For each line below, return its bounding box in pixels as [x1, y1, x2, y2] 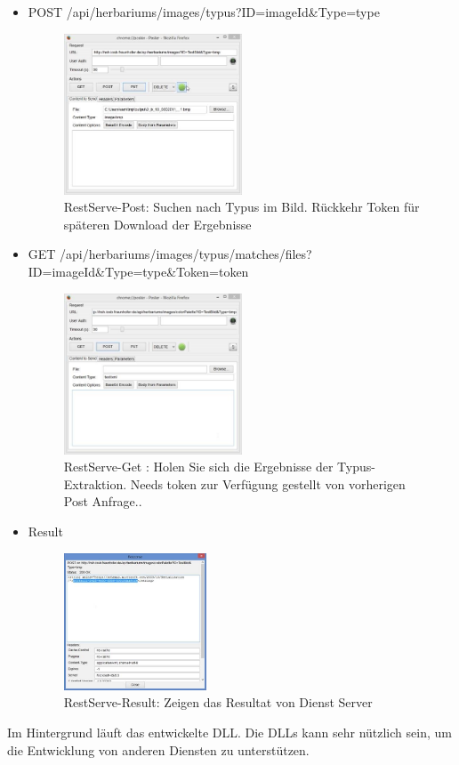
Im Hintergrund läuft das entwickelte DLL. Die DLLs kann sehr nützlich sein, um [7, 723, 452, 742]
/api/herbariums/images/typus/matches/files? [60, 245, 312, 263]
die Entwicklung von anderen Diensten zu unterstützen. [7, 740, 310, 759]
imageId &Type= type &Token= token [52, 262, 249, 280]
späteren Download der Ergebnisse [63, 214, 252, 233]
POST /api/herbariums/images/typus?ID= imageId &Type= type [28, 3, 380, 20]
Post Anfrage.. [63, 492, 142, 511]
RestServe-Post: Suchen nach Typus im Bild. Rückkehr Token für [63, 197, 420, 216]
